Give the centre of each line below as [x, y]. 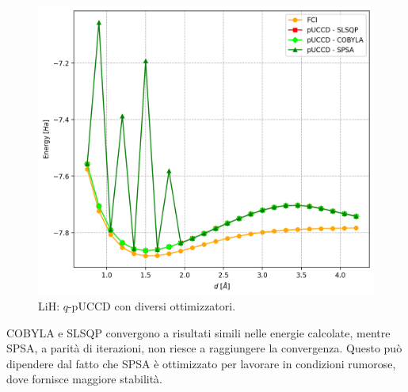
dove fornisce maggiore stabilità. [85, 379]
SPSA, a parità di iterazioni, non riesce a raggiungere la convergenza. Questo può [204, 348]
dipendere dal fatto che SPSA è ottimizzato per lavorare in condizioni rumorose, [201, 363]
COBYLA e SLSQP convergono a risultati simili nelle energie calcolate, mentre [198, 332]
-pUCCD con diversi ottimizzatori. [152, 305]
